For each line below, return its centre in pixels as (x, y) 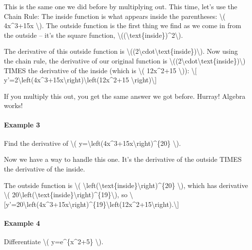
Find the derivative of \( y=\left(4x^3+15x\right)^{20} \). (93, 143)
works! (14, 105)
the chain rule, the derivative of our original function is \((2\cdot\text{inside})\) (125, 60)
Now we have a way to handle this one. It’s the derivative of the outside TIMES (123, 159)
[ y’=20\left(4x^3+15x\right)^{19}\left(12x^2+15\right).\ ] (92, 204)
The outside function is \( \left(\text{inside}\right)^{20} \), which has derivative (126, 185)
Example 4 (22, 223)
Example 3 (22, 124)
